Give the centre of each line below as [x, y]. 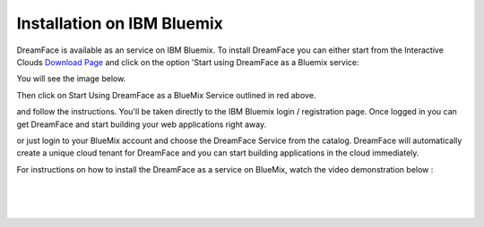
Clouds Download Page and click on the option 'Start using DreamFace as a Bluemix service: [188, 62]
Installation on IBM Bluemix [120, 23]
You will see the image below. [71, 79]
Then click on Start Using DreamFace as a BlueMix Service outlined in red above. [166, 95]
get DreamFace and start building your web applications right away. [142, 124]
